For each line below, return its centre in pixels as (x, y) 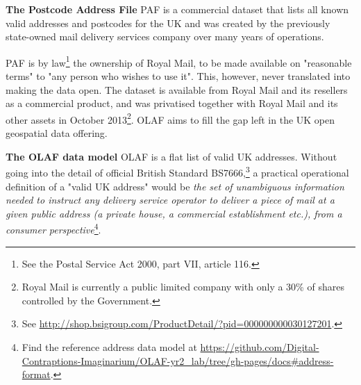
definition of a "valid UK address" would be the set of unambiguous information (175, 186)
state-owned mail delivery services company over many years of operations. (165, 36)
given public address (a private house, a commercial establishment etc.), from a (174, 213)
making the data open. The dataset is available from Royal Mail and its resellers (177, 89)
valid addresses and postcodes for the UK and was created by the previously (168, 23)
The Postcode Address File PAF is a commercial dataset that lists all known (177, 9)
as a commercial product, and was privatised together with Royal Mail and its (172, 103)
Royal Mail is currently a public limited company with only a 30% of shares (183, 287)
